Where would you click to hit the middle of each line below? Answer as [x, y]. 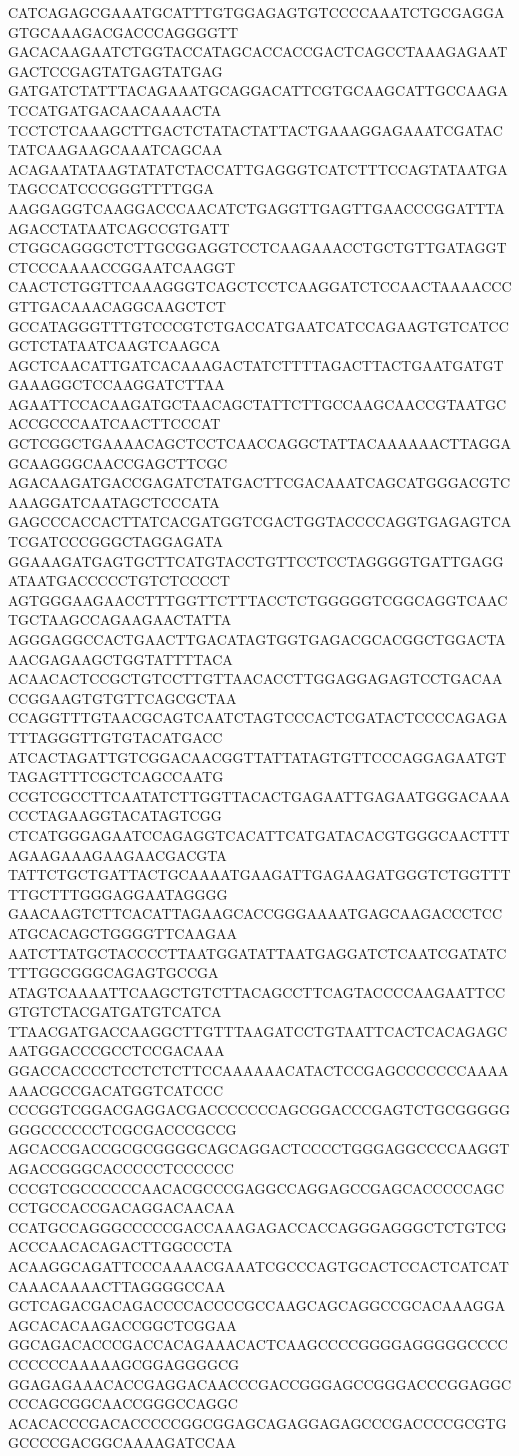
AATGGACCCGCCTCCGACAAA [116, 1050]
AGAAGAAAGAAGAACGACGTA [117, 854]
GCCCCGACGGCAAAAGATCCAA [122, 1442]
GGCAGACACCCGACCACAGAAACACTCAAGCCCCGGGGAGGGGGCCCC [258, 1344]
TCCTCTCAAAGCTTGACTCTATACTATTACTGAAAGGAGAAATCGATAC [255, 129]
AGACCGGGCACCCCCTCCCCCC [121, 1168]
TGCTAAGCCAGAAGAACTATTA [120, 619]
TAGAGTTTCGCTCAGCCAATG [116, 776]
